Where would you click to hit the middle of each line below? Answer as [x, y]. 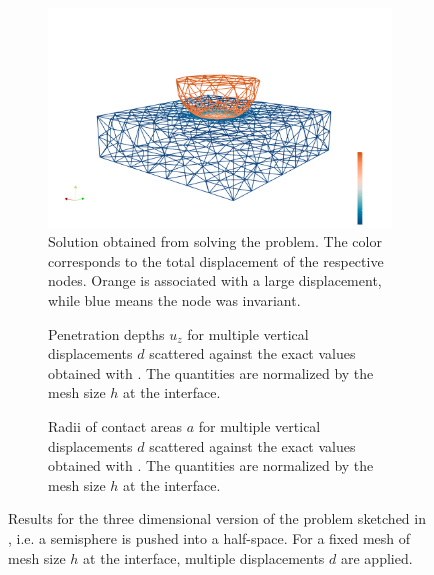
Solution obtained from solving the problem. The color [215, 241]
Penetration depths [106, 333]
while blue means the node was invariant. [174, 300]
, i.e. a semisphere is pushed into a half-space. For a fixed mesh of [209, 538]
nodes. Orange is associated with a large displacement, [215, 280]
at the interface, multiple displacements [204, 557]
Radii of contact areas [115, 426]
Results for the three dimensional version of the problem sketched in [217, 518]
